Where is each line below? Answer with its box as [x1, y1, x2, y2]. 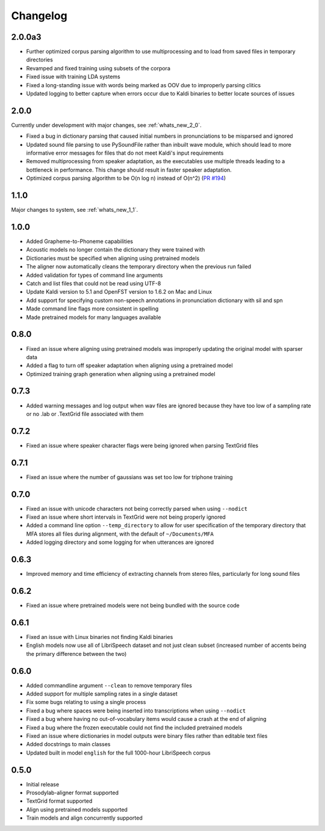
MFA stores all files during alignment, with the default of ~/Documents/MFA [26, 530, 214, 537]
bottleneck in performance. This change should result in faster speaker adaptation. [26, 166, 232, 173]
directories [26, 56, 54, 63]
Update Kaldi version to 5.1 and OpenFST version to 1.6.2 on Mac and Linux [26, 288, 212, 295]
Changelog [11, 9, 67, 22]
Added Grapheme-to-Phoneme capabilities [26, 238, 134, 245]
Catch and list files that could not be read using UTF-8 [26, 280, 161, 287]
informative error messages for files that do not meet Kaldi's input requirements [26, 149, 224, 156]
